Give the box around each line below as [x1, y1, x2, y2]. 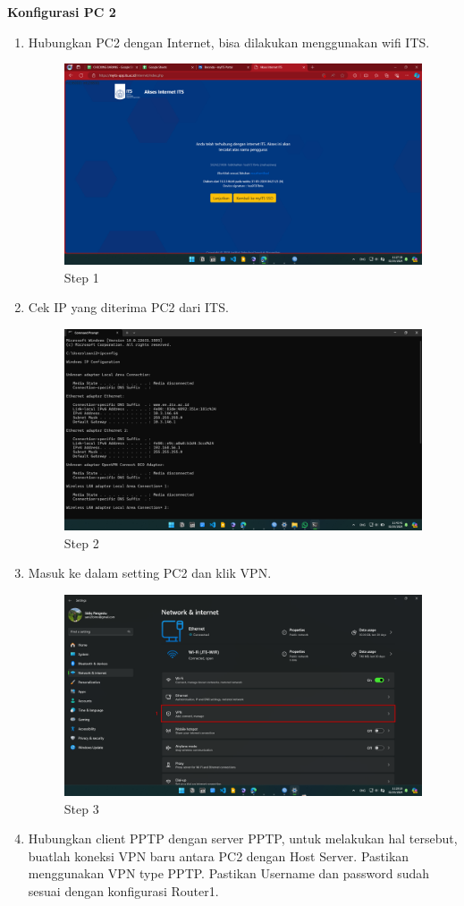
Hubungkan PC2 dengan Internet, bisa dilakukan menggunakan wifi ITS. [28, 32, 430, 51]
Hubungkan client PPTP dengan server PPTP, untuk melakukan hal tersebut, [28, 829, 458, 848]
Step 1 [63, 267, 99, 286]
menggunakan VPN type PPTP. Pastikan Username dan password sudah [28, 864, 430, 883]
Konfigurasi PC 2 [7, 3, 116, 21]
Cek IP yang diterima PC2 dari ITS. [28, 298, 229, 317]
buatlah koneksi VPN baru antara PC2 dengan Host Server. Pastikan [28, 846, 409, 865]
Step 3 [63, 799, 99, 817]
